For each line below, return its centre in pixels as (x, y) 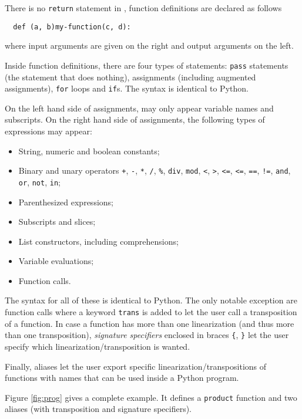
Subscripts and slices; (57, 222)
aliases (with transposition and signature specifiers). (98, 409)
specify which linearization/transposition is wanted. (98, 346)
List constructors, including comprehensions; (98, 241)
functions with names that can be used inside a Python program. (122, 378)
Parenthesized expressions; (66, 202)
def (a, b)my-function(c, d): (72, 27)
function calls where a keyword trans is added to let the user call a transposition (151, 312)
